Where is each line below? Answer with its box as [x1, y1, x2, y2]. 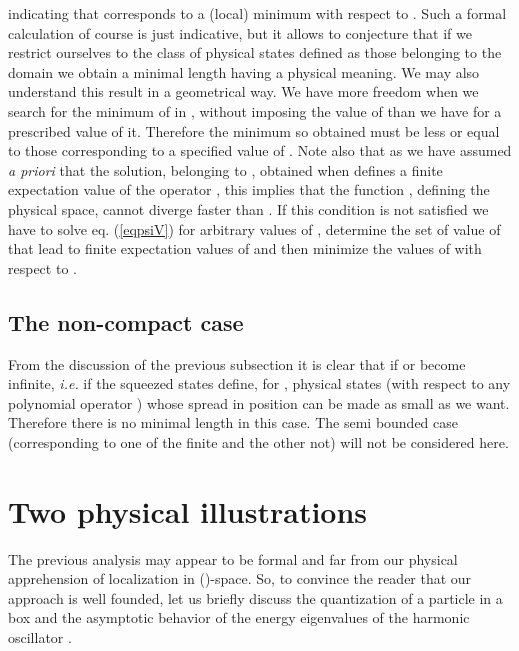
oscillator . [8, 626, 72, 647]
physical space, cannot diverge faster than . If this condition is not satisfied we [8, 198, 489, 219]
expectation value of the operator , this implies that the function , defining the [8, 179, 490, 200]
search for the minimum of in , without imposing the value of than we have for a [8, 100, 502, 121]
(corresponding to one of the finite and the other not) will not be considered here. [8, 431, 509, 452]
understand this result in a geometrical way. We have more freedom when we [8, 81, 479, 102]
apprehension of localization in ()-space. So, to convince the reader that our [8, 568, 472, 589]
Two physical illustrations [8, 490, 368, 531]
